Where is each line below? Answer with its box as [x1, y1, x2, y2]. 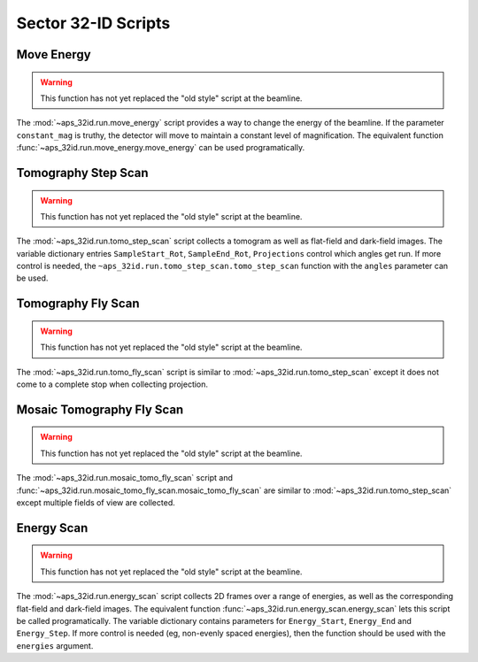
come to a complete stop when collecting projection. [16, 379, 208, 389]
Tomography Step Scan [16, 165, 150, 181]
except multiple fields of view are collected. [16, 497, 176, 508]
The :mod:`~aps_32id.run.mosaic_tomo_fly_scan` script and [16, 473, 234, 483]
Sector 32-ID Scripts [16, 13, 171, 33]
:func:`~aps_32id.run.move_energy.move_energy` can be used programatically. [16, 142, 305, 153]
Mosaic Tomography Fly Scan [16, 402, 184, 417]
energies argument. [16, 640, 94, 650]
